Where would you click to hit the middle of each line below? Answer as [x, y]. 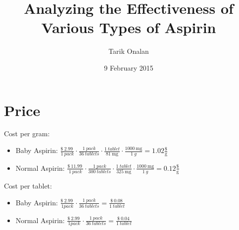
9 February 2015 [129, 67]
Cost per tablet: [28, 186]
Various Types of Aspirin [129, 27]
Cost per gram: [27, 134]
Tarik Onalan [129, 51]
